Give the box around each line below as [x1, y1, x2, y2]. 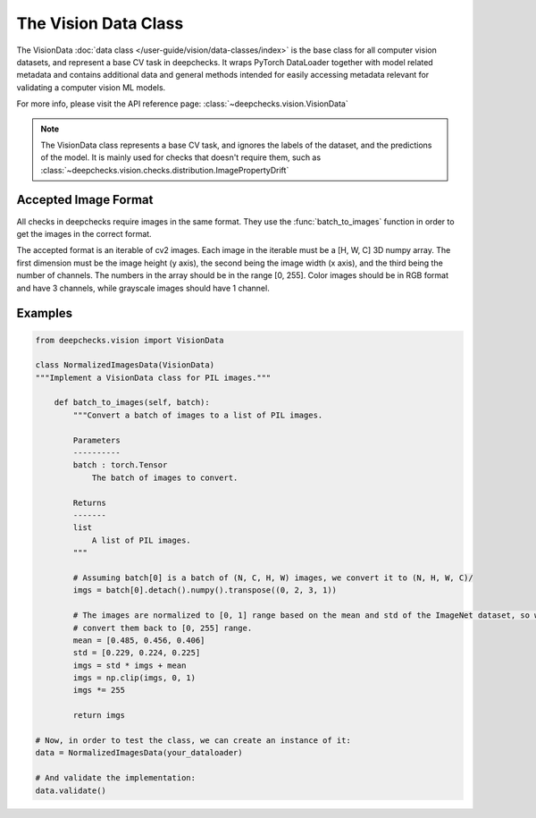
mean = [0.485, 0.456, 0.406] [72, 635, 205, 645]
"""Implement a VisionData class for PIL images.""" [35, 372, 272, 383]
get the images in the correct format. [16, 228, 152, 239]
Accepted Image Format [16, 192, 154, 207]
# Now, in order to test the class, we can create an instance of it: [35, 736, 352, 746]
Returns [72, 497, 107, 508]
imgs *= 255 [72, 685, 125, 696]
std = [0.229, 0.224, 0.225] [72, 648, 201, 658]
